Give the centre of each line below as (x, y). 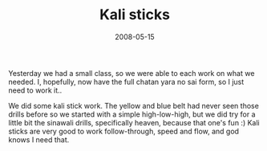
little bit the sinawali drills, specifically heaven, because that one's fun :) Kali (134, 122)
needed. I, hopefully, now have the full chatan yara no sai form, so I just (126, 81)
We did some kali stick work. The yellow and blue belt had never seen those (133, 105)
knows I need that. (39, 139)
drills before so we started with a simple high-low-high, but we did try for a (132, 114)
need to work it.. (35, 90)
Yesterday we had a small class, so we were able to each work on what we (131, 73)
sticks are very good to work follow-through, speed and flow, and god (123, 131)
